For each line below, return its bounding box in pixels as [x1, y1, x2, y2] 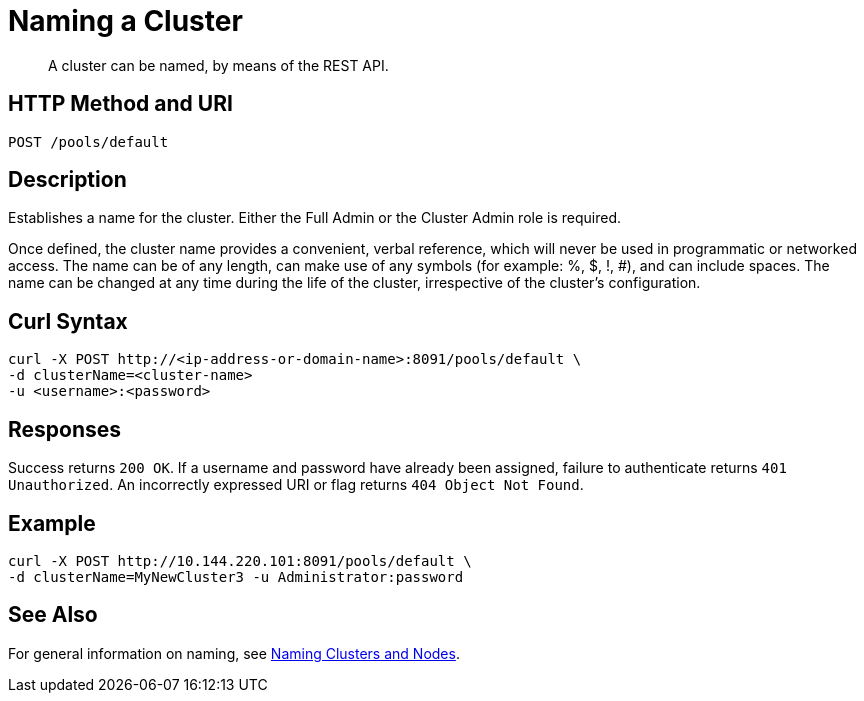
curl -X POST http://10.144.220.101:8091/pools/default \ [8, 552, 472, 569]
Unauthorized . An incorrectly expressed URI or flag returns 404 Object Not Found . [8, 476, 584, 494]
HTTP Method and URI [8, 91, 233, 117]
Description [8, 167, 127, 193]
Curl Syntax [8, 308, 128, 334]
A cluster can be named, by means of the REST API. [48, 56, 389, 74]
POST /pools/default [8, 133, 169, 150]
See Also [8, 602, 98, 628]
